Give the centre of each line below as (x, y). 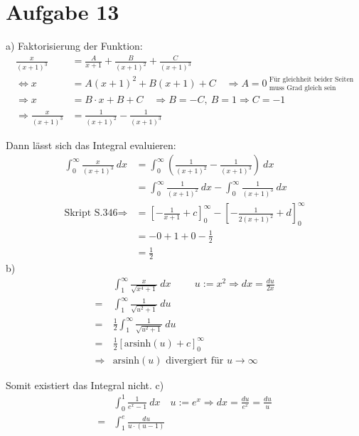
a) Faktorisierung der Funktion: (74, 46)
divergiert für (195, 360)
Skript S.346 (91, 213)
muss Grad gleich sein (302, 88)
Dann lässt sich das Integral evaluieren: (91, 145)
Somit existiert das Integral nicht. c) (85, 385)
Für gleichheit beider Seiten (311, 80)
